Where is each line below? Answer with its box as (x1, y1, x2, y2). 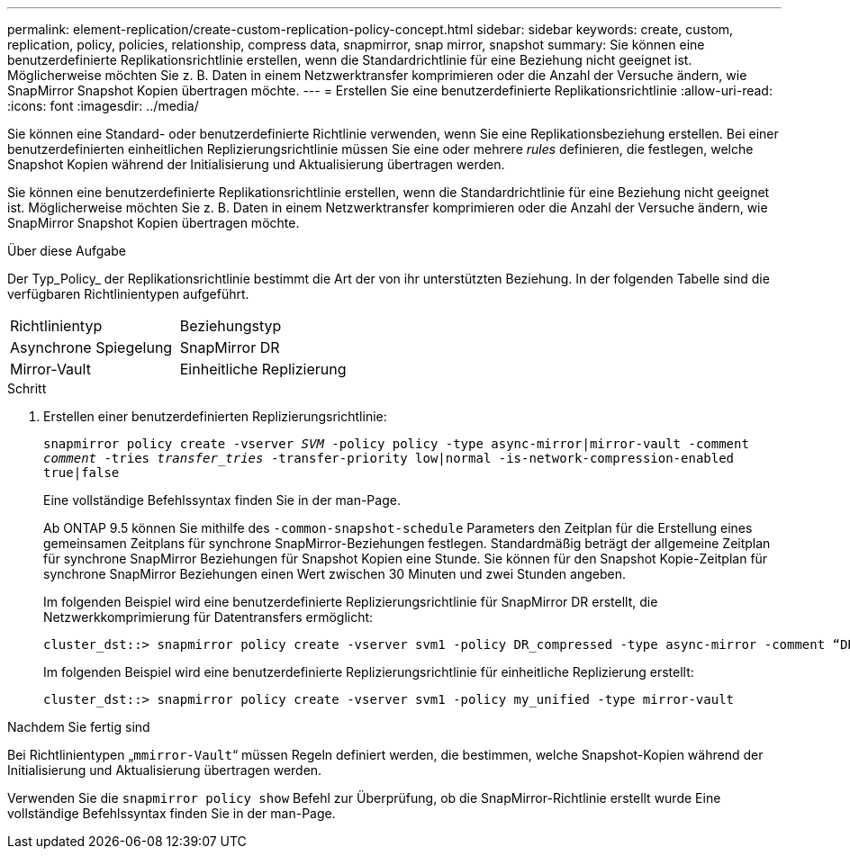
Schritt (7, 381, 47, 396)
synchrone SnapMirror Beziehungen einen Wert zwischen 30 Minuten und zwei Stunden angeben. (43, 566, 626, 581)
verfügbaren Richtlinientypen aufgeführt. (7, 286, 249, 302)
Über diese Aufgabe (7, 243, 126, 258)
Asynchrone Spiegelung (10, 338, 173, 356)
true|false (43, 465, 120, 480)
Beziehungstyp (179, 317, 282, 335)
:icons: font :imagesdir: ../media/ (7, 98, 199, 113)
